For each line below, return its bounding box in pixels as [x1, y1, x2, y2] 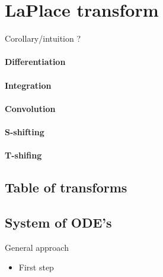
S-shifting [5, 125, 44, 138]
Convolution [5, 102, 56, 114]
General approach [5, 241, 69, 253]
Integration [5, 79, 52, 91]
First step [18, 261, 54, 273]
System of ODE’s [5, 213, 112, 231]
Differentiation [5, 55, 66, 68]
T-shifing [5, 149, 42, 161]
